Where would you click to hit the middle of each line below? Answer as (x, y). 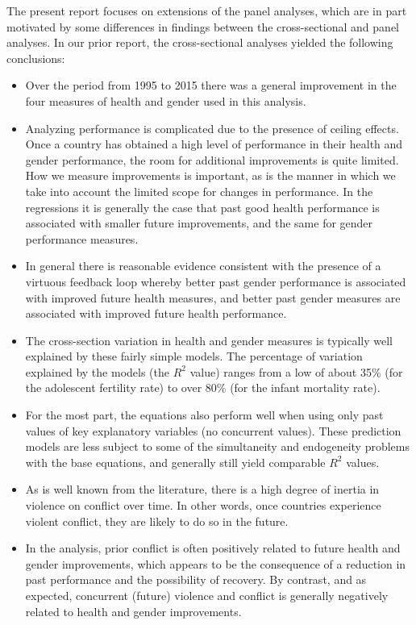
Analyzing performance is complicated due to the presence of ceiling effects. (212, 128)
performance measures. (82, 238)
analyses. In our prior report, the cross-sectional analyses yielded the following (200, 42)
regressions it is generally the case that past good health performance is (202, 207)
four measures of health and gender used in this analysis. (166, 100)
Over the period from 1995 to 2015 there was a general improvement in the (211, 85)
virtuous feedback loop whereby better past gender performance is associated (216, 281)
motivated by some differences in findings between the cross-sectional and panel (203, 26)
